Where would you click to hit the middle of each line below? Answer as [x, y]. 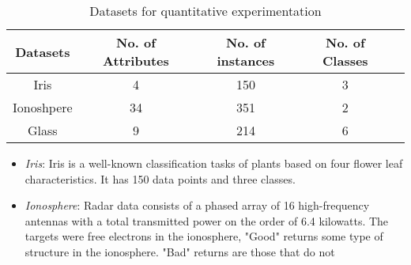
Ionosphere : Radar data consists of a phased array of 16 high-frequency [197, 205]
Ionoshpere [43, 107]
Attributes [136, 61]
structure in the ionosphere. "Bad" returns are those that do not [180, 251]
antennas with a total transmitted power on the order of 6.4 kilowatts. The [207, 220]
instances [246, 61]
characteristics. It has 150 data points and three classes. [160, 178]
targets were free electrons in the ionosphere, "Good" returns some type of [204, 236]
